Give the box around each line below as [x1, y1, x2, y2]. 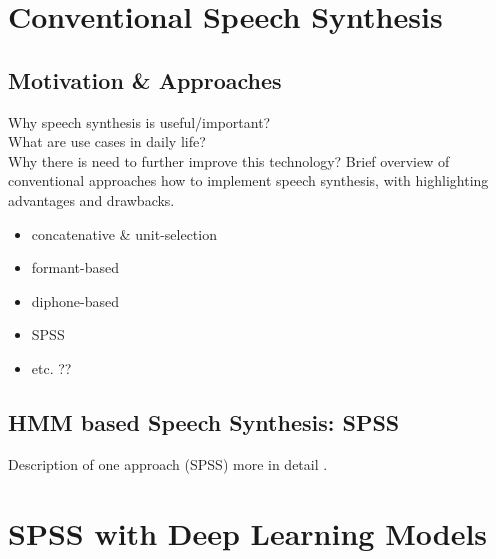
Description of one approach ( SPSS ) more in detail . [8, 453, 328, 474]
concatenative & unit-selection [31, 223, 217, 244]
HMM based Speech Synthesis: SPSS [8, 406, 400, 437]
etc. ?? [31, 357, 72, 378]
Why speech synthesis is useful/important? [8, 111, 271, 132]
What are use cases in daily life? [8, 131, 206, 152]
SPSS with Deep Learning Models [8, 512, 488, 553]
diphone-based [31, 290, 120, 311]
